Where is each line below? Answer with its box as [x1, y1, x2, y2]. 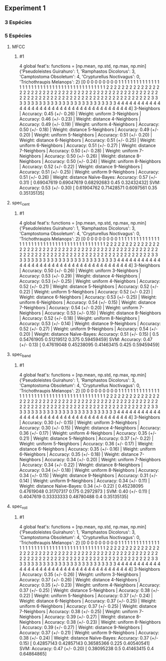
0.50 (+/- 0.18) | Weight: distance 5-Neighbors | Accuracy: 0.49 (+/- [19, 127, 159, 132]
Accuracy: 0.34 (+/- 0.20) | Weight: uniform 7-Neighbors [44, 457, 161, 463]
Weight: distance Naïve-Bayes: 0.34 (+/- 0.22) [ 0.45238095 [19, 483, 144, 489]
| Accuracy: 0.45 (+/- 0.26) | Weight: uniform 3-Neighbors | [19, 111, 141, 117]
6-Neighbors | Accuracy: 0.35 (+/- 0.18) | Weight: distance [19, 451, 139, 457]
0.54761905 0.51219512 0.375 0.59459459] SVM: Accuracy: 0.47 [19, 336, 153, 343]
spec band [11, 351, 31, 359]
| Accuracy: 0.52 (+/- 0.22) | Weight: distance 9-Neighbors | [19, 163, 143, 169]
